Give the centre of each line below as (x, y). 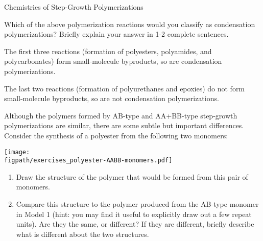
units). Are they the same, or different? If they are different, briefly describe (135, 224)
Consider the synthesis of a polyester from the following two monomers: (116, 135)
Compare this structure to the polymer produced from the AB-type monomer (137, 204)
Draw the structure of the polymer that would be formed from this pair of (132, 176)
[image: (17, 152)
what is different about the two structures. (82, 234)
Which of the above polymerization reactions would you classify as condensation (130, 24)
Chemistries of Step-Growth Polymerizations (74, 7)
